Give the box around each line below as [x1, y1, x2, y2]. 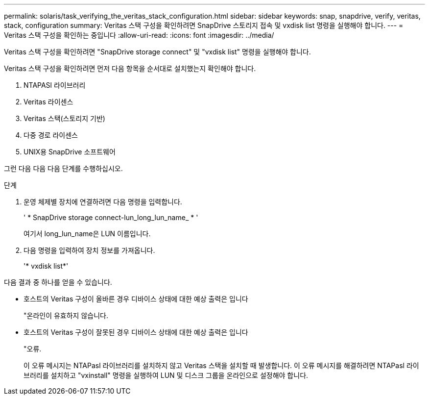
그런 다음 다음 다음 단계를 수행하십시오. [4, 164, 123, 173]
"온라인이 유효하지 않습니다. [24, 311, 108, 320]
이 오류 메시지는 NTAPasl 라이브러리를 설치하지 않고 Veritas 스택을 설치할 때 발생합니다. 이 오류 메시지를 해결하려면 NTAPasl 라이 [24, 361, 419, 370]
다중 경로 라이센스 [24, 131, 78, 139]
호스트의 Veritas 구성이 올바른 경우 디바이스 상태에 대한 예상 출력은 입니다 [24, 295, 248, 303]
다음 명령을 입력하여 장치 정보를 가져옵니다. [24, 246, 155, 254]
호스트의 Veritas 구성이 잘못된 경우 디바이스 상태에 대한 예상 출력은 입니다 [24, 328, 248, 336]
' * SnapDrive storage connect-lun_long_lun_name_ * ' [24, 213, 198, 222]
